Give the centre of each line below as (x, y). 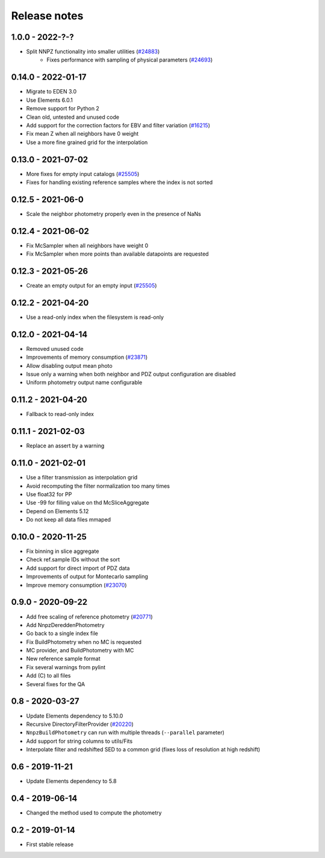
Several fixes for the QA (56, 684)
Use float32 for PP (49, 494)
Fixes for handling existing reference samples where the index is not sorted (119, 182)
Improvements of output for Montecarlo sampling (87, 576)
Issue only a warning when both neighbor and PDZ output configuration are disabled (131, 374)
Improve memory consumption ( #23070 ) (76, 585)
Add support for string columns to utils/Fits (79, 741)
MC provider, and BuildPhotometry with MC (80, 651)
